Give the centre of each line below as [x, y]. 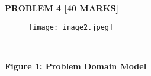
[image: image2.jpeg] [71, 27]
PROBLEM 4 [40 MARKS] [62, 8]
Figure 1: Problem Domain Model [76, 66]
